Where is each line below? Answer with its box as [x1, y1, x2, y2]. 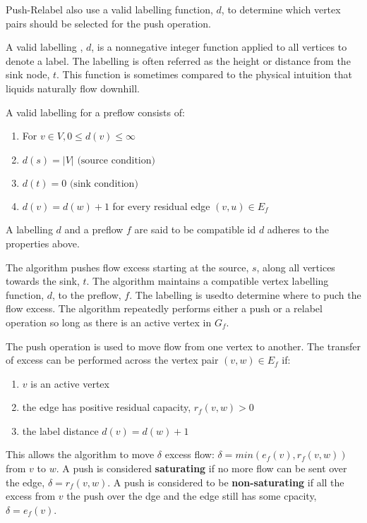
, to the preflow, [52, 287, 121, 302]
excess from [6, 488, 56, 503]
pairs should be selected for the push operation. [6, 16, 211, 30]
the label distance [22, 423, 99, 438]
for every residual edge [112, 198, 210, 213]
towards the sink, [6, 273, 80, 288]
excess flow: [164, 447, 215, 462]
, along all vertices [256, 259, 335, 274]
